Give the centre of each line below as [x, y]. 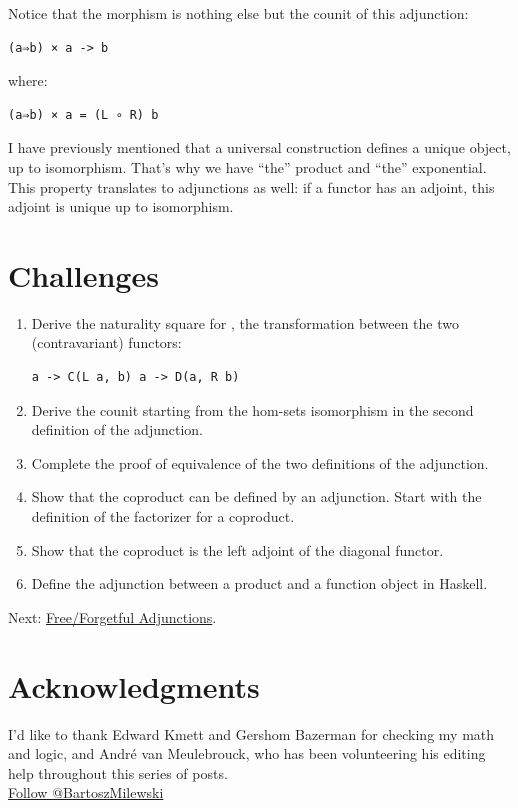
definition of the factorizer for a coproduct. [163, 516]
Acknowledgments [134, 685]
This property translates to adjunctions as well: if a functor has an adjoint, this [251, 186]
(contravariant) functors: [106, 342]
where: [28, 80]
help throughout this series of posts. [118, 772]
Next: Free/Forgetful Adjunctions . [112, 616]
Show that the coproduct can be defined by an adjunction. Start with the [256, 496]
